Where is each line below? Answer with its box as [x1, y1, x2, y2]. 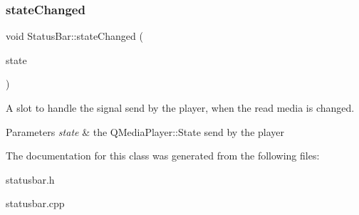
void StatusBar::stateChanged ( [6, 28, 143, 43]
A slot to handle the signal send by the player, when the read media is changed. [6, 100, 355, 115]
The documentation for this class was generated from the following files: [6, 148, 320, 163]
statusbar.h [6, 172, 55, 187]
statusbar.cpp [6, 196, 65, 211]
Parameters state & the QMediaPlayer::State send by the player [6, 124, 285, 139]
